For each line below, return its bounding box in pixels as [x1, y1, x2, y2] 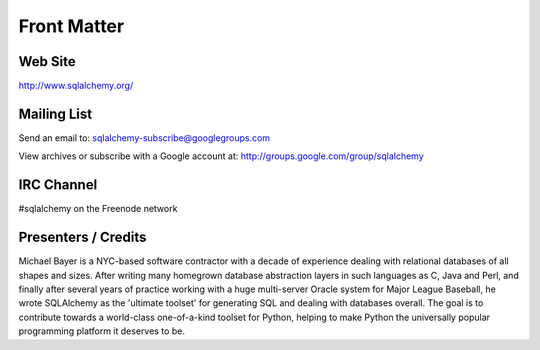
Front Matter [18, 15, 125, 37]
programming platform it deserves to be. [18, 325, 185, 337]
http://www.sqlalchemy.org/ [18, 80, 134, 92]
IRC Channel [18, 176, 98, 194]
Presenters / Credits [18, 229, 147, 246]
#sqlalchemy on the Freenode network [18, 203, 178, 215]
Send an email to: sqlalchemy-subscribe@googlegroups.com [18, 131, 270, 144]
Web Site [18, 53, 76, 70]
